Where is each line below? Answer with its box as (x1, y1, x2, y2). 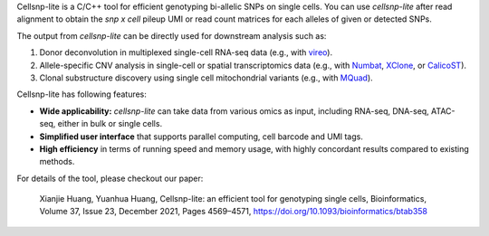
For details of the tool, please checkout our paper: (16, 173, 204, 184)
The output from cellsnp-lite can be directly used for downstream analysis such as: (16, 30, 327, 41)
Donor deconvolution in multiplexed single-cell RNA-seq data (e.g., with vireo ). (39, 47, 333, 58)
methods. (39, 156, 75, 167)
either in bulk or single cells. (57, 118, 163, 129)
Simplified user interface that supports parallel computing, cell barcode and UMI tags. (39, 131, 364, 142)
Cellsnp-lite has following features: (16, 89, 147, 99)
